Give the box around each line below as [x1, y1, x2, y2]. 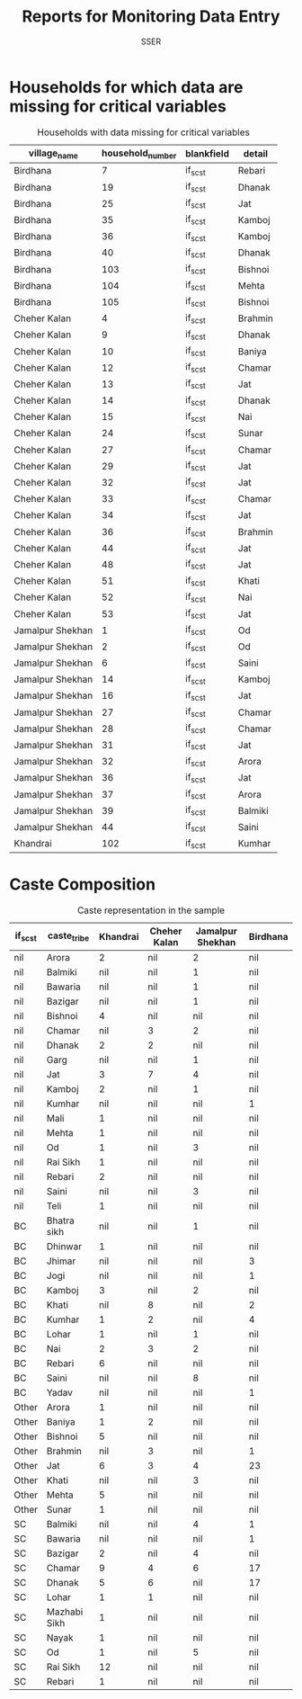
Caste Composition [9, 874, 155, 894]
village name [28, 147, 78, 161]
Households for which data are [9, 76, 244, 97]
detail [243, 148, 268, 160]
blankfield [185, 148, 230, 160]
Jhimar [46, 1255, 76, 1267]
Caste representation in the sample [76, 904, 226, 917]
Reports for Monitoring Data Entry [22, 6, 280, 27]
